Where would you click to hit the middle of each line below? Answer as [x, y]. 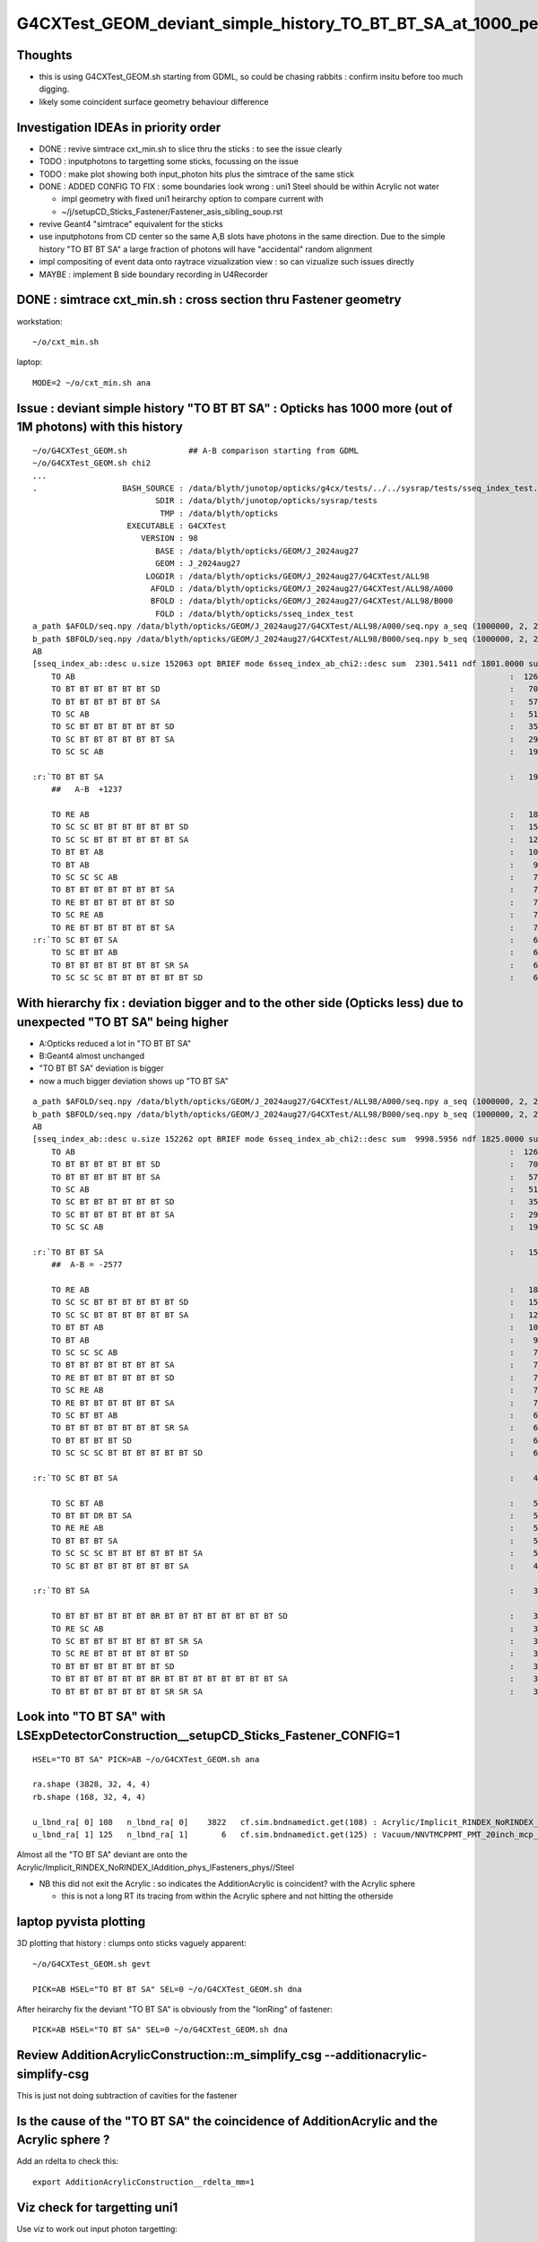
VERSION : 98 [169, 539]
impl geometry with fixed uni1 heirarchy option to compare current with [192, 199]
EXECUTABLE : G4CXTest [177, 526]
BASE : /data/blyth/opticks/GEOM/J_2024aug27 [257, 551]
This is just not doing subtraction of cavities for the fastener [127, 2095]
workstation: [39, 321]
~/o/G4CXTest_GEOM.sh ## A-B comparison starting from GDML [195, 450]
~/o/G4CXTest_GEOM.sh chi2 [92, 463]
